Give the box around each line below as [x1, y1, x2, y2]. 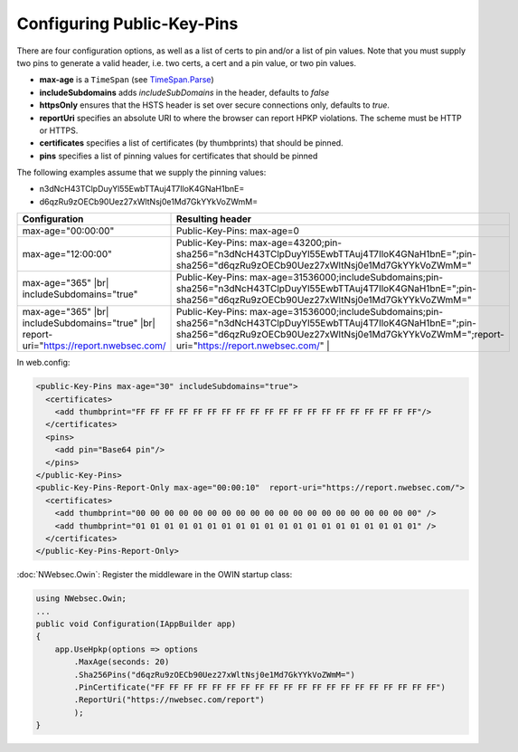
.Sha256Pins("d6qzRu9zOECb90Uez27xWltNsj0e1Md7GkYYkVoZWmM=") [73, 670, 356, 680]
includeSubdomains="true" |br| [22, 317, 155, 329]
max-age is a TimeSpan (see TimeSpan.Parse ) [39, 74, 214, 85]
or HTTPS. [39, 125, 79, 136]
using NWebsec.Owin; [35, 594, 127, 604]
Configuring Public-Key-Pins [16, 14, 239, 33]
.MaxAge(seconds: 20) [73, 657, 170, 667]
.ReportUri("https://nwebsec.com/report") [73, 695, 266, 705]
